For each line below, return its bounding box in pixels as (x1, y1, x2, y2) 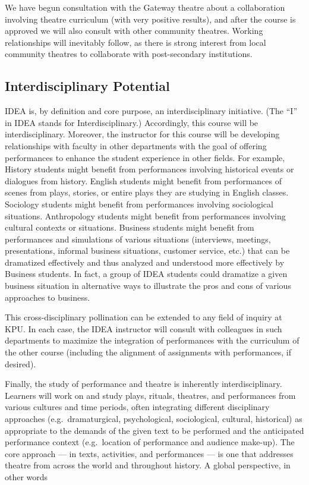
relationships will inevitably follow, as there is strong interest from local (5, 36, 266, 48)
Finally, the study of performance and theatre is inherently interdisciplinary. (5, 377, 282, 390)
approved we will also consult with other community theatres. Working (5, 24, 263, 37)
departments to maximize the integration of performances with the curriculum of (5, 334, 299, 347)
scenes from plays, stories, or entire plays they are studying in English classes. (5, 186, 289, 199)
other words (5, 470, 48, 483)
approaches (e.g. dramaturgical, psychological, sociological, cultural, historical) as (5, 412, 302, 425)
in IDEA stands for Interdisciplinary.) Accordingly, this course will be (5, 116, 258, 128)
